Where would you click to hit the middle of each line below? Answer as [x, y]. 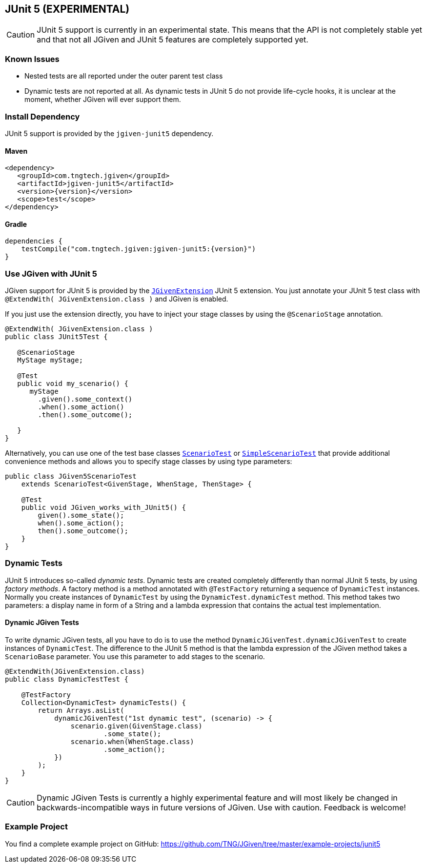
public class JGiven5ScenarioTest [71, 476]
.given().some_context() [85, 399]
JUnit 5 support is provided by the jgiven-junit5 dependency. [109, 133]
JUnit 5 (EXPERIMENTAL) [67, 9]
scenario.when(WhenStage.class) [132, 742]
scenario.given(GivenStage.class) [136, 726]
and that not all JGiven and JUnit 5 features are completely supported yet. [172, 40]
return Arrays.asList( [81, 711]
